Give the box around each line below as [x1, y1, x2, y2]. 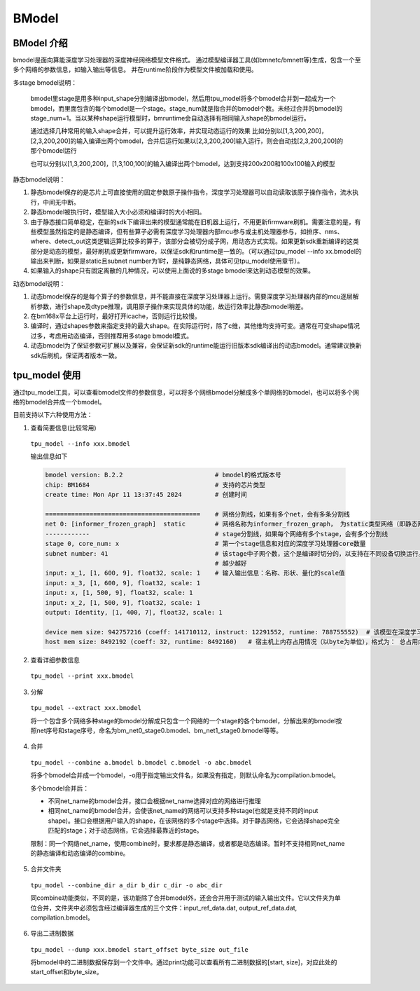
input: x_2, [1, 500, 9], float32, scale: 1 [45, 599, 201, 606]
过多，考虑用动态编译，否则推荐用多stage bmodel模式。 [30, 332, 192, 340]
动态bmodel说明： [13, 279, 66, 287]
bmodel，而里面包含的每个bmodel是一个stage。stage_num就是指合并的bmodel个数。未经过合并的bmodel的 [30, 104, 343, 112]
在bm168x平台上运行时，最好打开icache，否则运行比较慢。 [30, 312, 201, 320]
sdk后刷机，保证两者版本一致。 [30, 351, 121, 360]
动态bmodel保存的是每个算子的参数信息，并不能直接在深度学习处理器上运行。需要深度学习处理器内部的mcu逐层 [30, 292, 353, 301]
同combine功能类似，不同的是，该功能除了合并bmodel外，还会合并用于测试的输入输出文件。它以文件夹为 [30, 894, 335, 902]
